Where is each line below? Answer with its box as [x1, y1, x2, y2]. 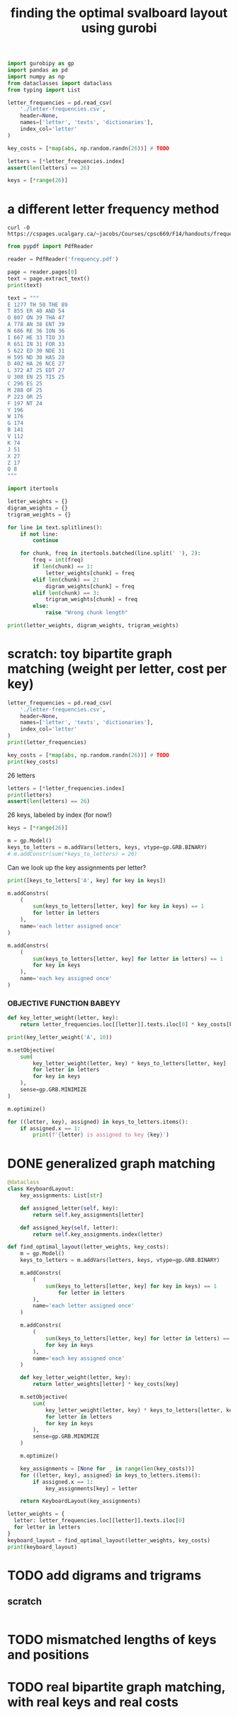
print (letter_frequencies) [7, 739, 87, 746]
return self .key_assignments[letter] [33, 1211, 144, 1218]
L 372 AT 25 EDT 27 [7, 367, 65, 374]
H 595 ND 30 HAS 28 [7, 354, 65, 361]
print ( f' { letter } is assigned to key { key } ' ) [33, 1132, 170, 1139]
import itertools [7, 485, 59, 492]
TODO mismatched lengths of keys [7, 1631, 217, 1648]
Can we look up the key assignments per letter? [7, 863, 147, 872]
